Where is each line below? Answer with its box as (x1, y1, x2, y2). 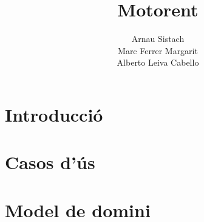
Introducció (5, 102, 103, 127)
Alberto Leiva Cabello (117, 56, 199, 69)
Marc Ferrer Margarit (118, 44, 198, 57)
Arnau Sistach (131, 32, 185, 45)
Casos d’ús (5, 150, 95, 175)
